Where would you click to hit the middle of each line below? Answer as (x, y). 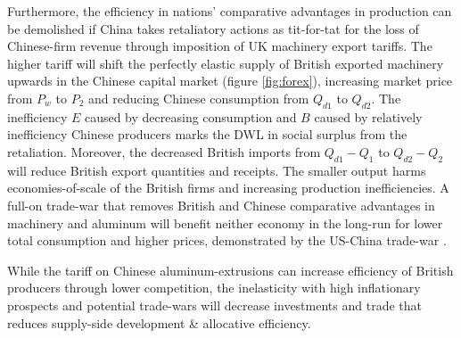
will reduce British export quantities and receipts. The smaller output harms (217, 170)
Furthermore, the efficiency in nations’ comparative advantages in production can (230, 11)
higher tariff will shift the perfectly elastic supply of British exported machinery (226, 63)
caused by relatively (368, 116)
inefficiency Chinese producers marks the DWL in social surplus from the (207, 134)
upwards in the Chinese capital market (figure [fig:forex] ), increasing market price (230, 81)
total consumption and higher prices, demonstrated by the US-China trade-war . (227, 240)
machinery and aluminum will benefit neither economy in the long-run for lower (225, 223)
